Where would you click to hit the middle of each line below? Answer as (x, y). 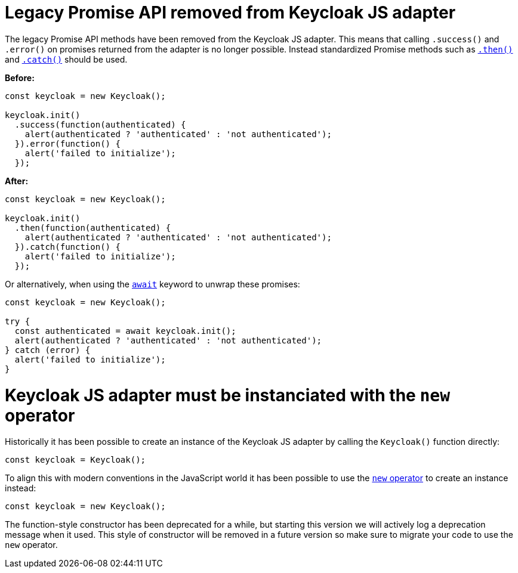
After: (17, 181)
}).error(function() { (67, 143)
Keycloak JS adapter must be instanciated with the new (227, 395)
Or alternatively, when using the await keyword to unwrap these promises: (152, 284)
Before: (20, 78)
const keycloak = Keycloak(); (75, 460)
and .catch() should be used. (66, 59)
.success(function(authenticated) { (100, 124)
